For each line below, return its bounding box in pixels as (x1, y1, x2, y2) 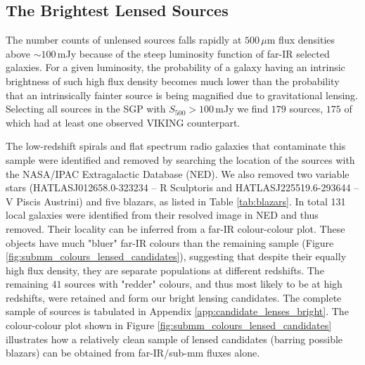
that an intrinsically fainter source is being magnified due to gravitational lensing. (6, 87, 359, 102)
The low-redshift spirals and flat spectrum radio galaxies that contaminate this (6, 139, 346, 153)
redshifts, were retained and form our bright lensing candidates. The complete (6, 290, 342, 305)
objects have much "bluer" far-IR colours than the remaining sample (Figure (6, 235, 334, 250)
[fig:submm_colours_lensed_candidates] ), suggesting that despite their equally (6, 249, 347, 264)
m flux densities (267, 32, 335, 47)
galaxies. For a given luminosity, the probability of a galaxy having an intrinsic (6, 60, 345, 75)
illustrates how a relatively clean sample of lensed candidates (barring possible (6, 331, 343, 346)
